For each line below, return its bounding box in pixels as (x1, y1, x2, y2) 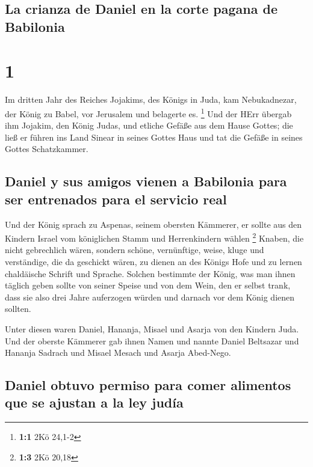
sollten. (5, 302, 31, 315)
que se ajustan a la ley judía (5, 393, 184, 412)
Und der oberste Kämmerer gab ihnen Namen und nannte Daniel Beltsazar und (5, 334, 299, 347)
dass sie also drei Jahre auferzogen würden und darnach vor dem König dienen (5, 290, 295, 303)
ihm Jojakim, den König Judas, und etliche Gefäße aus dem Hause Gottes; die (5, 119, 293, 132)
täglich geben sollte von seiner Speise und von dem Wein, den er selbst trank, (5, 279, 291, 291)
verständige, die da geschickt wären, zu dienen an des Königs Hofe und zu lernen (5, 255, 302, 267)
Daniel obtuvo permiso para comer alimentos (5, 376, 291, 394)
